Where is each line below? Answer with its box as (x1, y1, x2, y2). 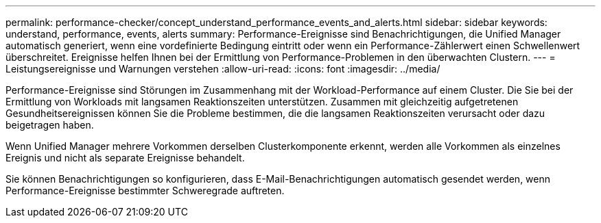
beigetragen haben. (5, 119, 94, 131)
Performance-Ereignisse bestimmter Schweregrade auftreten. (5, 185, 285, 196)
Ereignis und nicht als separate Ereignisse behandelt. (5, 152, 245, 163)
